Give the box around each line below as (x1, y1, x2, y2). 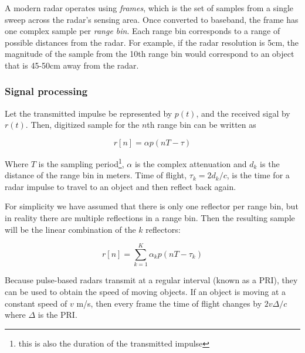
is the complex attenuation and (134, 157, 247, 169)
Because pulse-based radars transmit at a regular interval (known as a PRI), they (5, 274, 298, 286)
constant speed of (5, 297, 67, 309)
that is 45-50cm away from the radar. (5, 59, 139, 71)
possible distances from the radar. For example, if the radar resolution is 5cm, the (5, 36, 299, 48)
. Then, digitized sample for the (25, 118, 140, 131)
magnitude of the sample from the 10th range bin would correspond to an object (5, 47, 294, 60)
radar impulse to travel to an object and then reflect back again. (5, 180, 236, 192)
